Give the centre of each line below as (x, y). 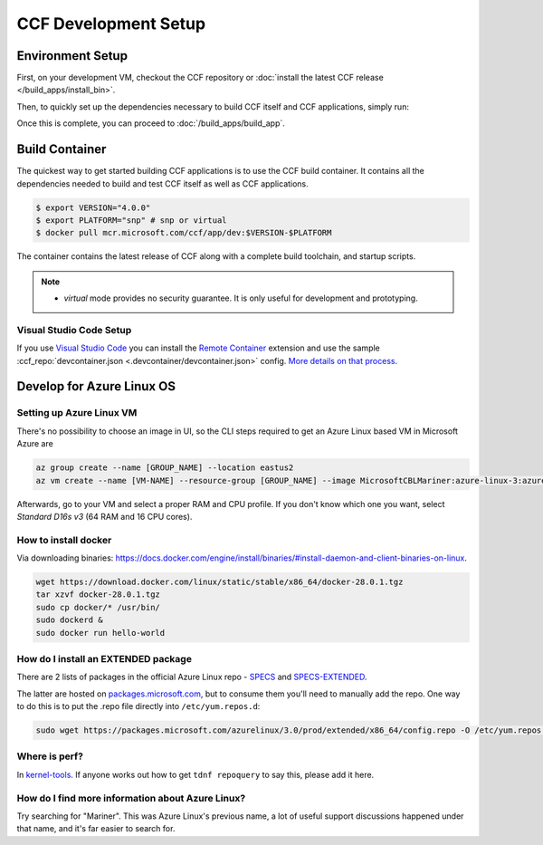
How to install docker (64, 540)
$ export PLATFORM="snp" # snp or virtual (131, 220)
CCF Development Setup (111, 24)
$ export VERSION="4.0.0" (93, 207)
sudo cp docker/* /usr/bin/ (98, 607)
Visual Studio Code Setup (74, 330)
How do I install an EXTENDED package (104, 658)
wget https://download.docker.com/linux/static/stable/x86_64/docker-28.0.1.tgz (219, 582)
